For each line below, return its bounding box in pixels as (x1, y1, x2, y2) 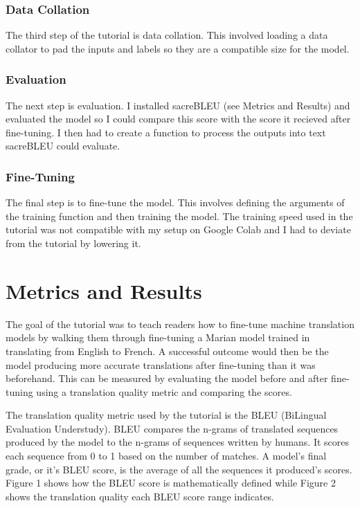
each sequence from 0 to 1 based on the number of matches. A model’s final (6, 448, 327, 463)
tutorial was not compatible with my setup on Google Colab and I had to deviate (6, 222, 351, 237)
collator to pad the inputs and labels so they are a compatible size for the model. (6, 41, 350, 55)
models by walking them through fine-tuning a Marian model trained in (6, 330, 310, 345)
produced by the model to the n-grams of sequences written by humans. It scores (6, 435, 350, 449)
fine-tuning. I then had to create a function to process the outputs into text (6, 125, 326, 139)
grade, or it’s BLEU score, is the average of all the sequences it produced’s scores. (6, 462, 352, 476)
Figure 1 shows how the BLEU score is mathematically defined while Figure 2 (6, 475, 336, 490)
